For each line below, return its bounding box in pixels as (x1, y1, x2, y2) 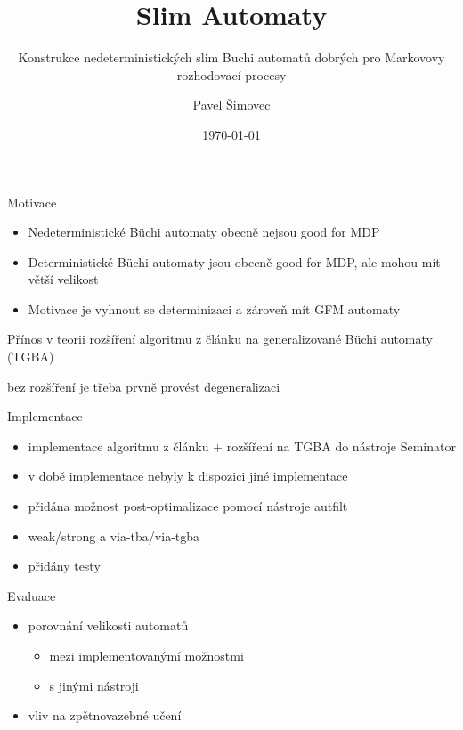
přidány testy (28, 556, 101, 575)
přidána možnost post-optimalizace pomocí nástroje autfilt (28, 497, 348, 515)
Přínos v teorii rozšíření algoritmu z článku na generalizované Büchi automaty (7, 329, 433, 348)
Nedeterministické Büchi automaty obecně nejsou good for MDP (28, 223, 380, 241)
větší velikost (28, 270, 99, 288)
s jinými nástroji (49, 676, 139, 694)
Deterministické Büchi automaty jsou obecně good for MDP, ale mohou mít (28, 252, 441, 271)
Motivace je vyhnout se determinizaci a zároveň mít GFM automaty (28, 299, 401, 318)
